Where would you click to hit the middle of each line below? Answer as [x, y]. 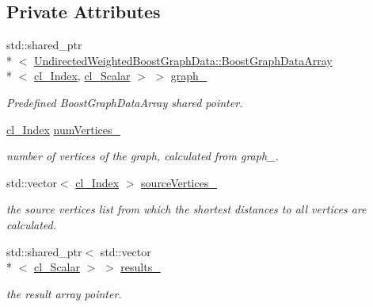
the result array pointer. [64, 293]
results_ [141, 267]
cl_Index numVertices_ [64, 129]
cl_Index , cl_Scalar [82, 76]
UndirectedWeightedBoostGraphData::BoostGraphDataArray [183, 60]
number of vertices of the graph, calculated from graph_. [143, 156]
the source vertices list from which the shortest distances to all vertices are [186, 209]
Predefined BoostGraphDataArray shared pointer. [125, 102]
